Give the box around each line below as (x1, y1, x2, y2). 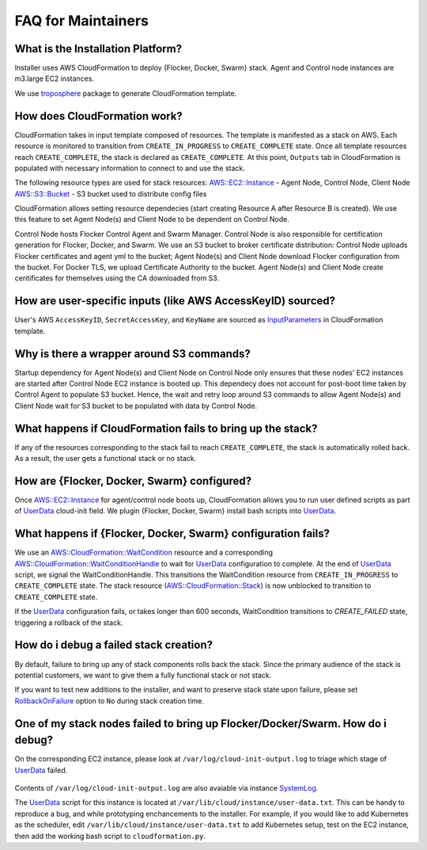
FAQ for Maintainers (14, 12, 149, 29)
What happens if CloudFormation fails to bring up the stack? (14, 421, 318, 435)
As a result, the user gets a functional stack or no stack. (14, 454, 197, 463)
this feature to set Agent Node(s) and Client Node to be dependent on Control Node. (14, 215, 290, 224)
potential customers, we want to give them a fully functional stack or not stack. (14, 670, 272, 680)
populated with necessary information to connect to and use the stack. (14, 163, 245, 173)
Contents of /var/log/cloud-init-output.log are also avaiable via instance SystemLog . (14, 783, 319, 793)
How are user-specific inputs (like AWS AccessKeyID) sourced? (14, 294, 336, 308)
